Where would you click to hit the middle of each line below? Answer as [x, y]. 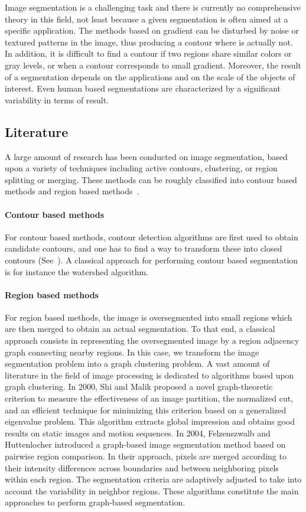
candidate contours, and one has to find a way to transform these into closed [144, 248]
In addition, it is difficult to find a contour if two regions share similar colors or [148, 53]
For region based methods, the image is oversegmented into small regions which [149, 317]
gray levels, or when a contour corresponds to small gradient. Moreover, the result [153, 65]
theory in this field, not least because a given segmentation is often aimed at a [147, 19]
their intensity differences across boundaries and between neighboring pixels [142, 467]
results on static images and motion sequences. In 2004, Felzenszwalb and [138, 433]
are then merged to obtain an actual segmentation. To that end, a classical [140, 329]
